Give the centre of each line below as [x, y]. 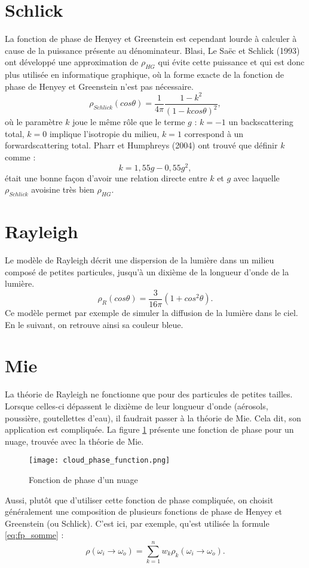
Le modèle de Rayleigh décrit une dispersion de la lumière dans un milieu [140, 260]
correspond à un [214, 133]
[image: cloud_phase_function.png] [100, 461]
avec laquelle [256, 177]
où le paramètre [34, 122]
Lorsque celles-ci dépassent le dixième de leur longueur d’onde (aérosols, [137, 406]
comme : [20, 157]
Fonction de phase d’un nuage [83, 479]
